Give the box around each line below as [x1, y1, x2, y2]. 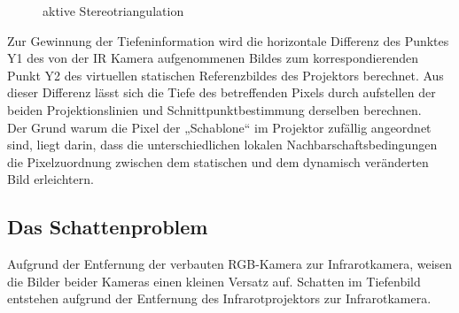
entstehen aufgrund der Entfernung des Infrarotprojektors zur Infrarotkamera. [7, 289, 432, 308]
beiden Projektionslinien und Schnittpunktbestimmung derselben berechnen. [7, 100, 422, 118]
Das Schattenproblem [7, 213, 208, 240]
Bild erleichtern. [7, 170, 94, 188]
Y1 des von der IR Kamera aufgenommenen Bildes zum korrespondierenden [7, 49, 418, 67]
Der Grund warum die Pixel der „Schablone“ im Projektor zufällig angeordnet [7, 118, 432, 136]
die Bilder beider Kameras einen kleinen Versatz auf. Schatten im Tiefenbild [7, 271, 421, 290]
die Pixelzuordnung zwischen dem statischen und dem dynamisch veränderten [7, 152, 429, 171]
